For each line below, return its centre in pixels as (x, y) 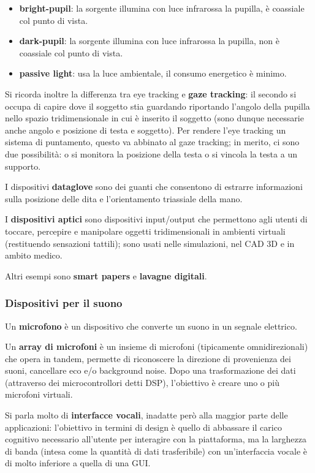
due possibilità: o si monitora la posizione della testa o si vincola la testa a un (151, 153)
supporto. (23, 166)
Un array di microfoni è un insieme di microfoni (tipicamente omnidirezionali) (157, 346)
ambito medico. (34, 255)
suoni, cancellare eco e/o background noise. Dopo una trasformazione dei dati (150, 370)
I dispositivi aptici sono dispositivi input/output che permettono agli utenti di (156, 219)
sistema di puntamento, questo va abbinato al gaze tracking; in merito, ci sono (152, 142)
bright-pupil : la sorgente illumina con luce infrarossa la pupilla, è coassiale (162, 8)
